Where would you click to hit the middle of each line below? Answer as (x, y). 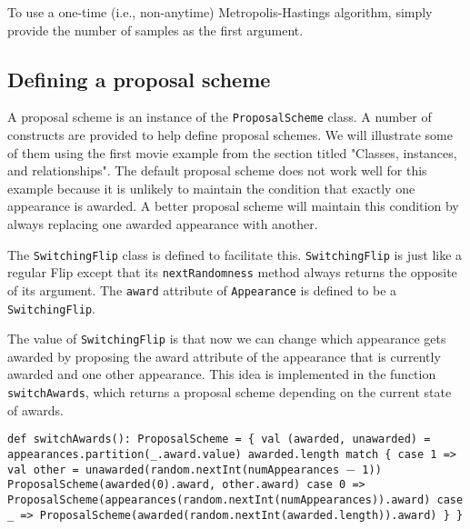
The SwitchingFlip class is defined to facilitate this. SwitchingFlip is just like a (235, 254)
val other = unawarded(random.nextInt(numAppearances (174, 469)
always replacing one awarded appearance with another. (163, 224)
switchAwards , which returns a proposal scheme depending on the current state (230, 392)
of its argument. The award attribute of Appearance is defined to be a (202, 289)
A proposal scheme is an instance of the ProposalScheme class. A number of (220, 117)
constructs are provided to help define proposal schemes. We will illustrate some (230, 135)
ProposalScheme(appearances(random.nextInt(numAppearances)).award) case (235, 499)
